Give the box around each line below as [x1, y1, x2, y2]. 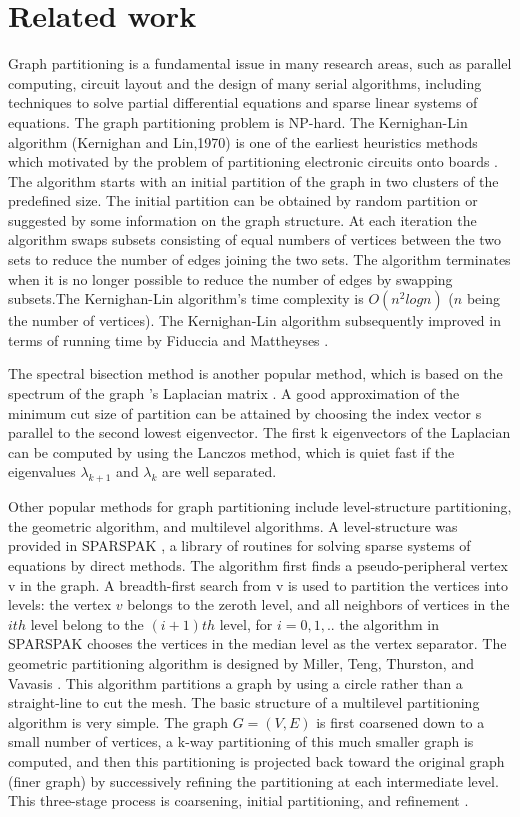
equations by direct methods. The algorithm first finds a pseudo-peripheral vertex [8, 554, 508, 575]
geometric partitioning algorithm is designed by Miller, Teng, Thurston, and [8, 652, 474, 673]
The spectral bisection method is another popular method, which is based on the [8, 363, 503, 384]
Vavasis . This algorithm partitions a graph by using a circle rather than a [8, 672, 463, 693]
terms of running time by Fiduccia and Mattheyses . [8, 329, 329, 350]
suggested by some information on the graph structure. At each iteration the [8, 209, 477, 230]
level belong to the [30, 613, 144, 634]
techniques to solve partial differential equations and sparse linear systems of [8, 92, 478, 113]
